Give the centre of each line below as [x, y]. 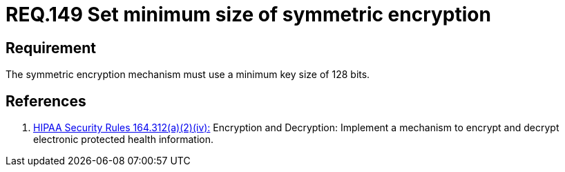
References [46, 101]
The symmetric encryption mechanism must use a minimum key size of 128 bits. [188, 75]
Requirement [51, 48]
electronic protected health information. [123, 140]
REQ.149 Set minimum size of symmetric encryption [248, 15]
